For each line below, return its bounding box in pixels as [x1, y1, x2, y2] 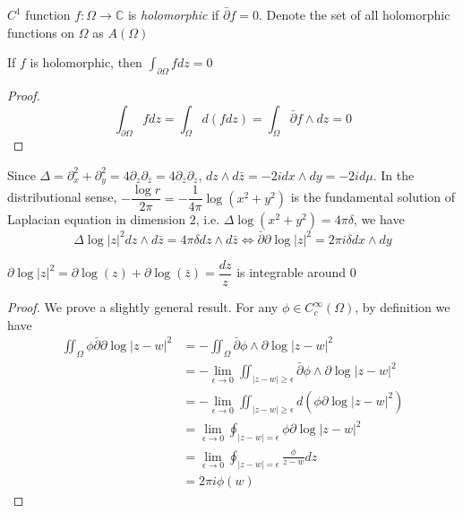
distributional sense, [7, 187, 117, 206]
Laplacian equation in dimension [7, 210, 186, 229]
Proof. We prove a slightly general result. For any [7, 298, 279, 317]
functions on [7, 22, 75, 41]
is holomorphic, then [30, 53, 142, 72]
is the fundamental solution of [290, 187, 456, 206]
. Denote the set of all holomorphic [259, 5, 450, 23]
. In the [373, 165, 415, 184]
